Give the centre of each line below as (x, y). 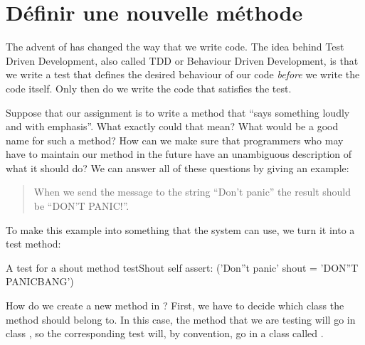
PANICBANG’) (40, 281)
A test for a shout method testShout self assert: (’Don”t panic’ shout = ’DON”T (182, 267)
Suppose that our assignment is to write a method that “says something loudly (178, 112)
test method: (33, 244)
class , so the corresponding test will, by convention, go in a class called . (165, 333)
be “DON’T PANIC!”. (81, 206)
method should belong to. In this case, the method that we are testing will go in (181, 319)
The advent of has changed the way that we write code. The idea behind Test (175, 47)
